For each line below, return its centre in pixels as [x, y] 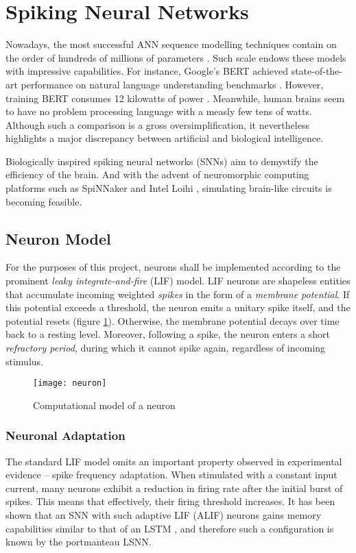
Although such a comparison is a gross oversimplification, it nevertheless [157, 124]
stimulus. [24, 361]
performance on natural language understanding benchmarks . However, [172, 84]
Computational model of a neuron [104, 405]
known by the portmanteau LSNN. [79, 542]
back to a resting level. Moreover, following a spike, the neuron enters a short [168, 334]
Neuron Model [58, 238]
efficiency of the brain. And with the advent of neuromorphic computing [157, 174]
